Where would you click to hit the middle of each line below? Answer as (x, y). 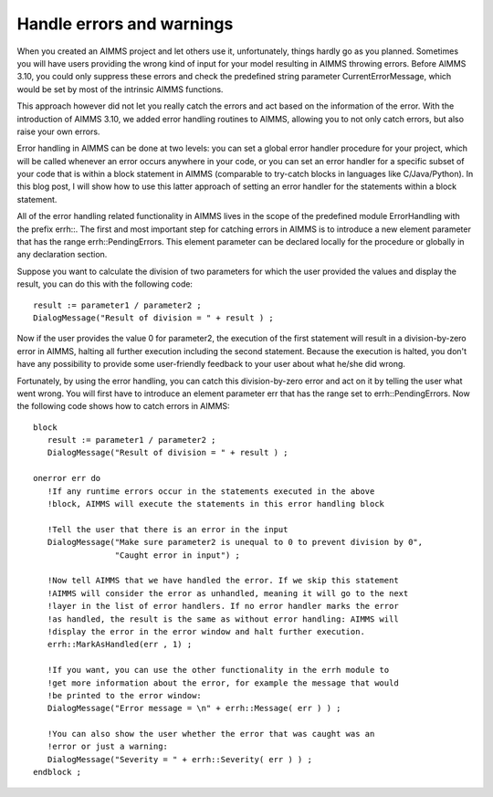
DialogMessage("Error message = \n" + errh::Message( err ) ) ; (194, 708)
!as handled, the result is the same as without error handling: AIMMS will (223, 619)
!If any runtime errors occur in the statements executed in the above (211, 491)
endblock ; (58, 772)
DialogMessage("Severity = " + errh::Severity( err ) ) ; (179, 759)
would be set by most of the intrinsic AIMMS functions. (120, 89)
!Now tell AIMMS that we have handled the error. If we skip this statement (223, 581)
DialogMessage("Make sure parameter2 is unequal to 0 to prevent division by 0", (235, 542)
